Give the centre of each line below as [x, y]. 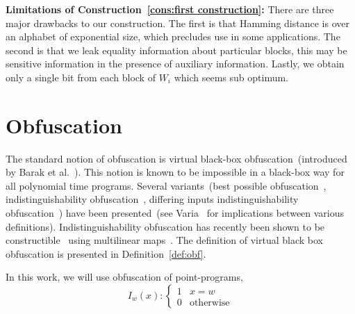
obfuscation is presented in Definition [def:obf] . [106, 253]
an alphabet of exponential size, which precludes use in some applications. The [173, 36]
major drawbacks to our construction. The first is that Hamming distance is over [177, 23]
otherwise [209, 303]
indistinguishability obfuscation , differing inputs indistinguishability [152, 199]
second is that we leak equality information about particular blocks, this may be [176, 50]
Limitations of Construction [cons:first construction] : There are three [170, 9]
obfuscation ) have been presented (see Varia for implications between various [175, 213]
